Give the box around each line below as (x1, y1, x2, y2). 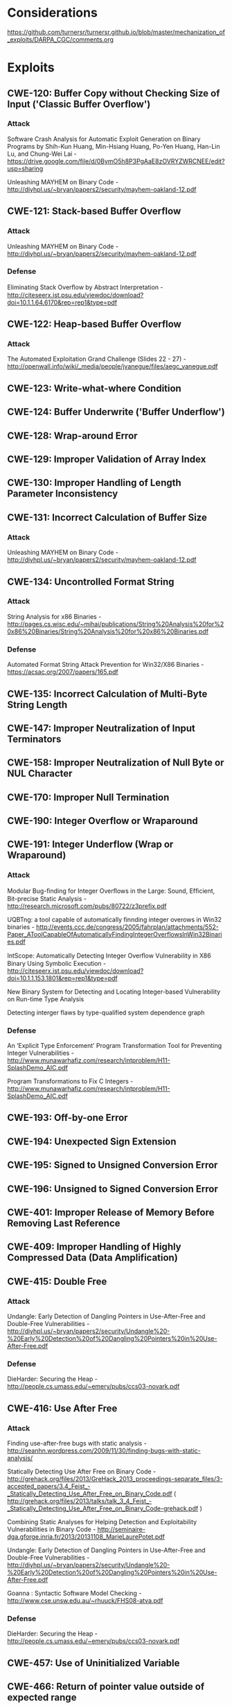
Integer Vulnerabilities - (7, 1049, 75, 1058)
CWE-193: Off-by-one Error (7, 1112, 128, 1124)
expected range (7, 1692, 77, 1704)
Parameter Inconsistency (7, 488, 118, 500)
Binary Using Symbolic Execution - (7, 959, 106, 967)
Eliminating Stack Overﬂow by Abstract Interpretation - (7, 283, 163, 291)
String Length (7, 699, 68, 711)
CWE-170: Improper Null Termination (7, 791, 170, 803)
